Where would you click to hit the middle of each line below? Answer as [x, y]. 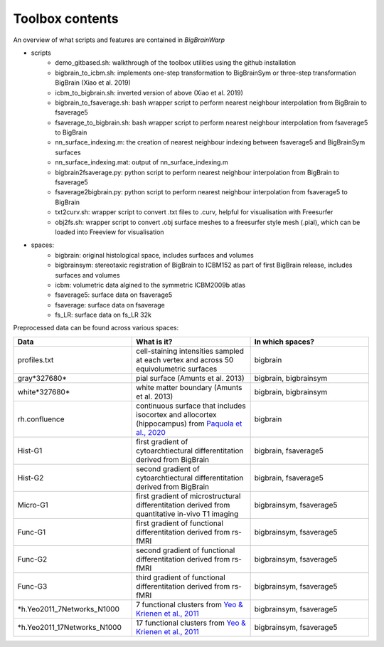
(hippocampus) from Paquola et [189, 424]
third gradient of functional [181, 577]
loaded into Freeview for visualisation [110, 232]
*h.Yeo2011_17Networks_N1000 [70, 627]
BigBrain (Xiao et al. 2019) [93, 83]
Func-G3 [32, 586]
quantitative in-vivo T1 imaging [187, 514]
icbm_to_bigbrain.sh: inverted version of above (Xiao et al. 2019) [149, 93]
